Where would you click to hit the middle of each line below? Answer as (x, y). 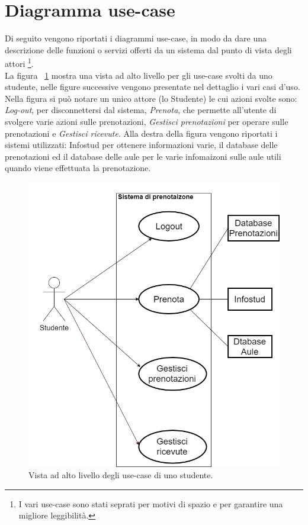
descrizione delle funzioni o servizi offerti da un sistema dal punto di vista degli (148, 49)
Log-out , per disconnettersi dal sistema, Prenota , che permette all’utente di (141, 110)
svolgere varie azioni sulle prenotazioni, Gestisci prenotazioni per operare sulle (147, 121)
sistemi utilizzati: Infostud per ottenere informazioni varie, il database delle (141, 145)
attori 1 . (19, 62)
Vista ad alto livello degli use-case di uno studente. (121, 475)
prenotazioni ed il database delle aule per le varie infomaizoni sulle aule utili (143, 156)
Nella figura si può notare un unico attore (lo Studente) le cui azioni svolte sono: (151, 98)
